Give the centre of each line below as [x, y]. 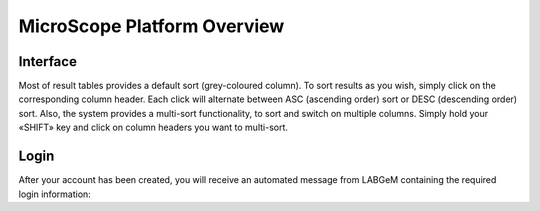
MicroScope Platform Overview [151, 26]
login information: [55, 194]
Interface [47, 61]
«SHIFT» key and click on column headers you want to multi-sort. [153, 127]
